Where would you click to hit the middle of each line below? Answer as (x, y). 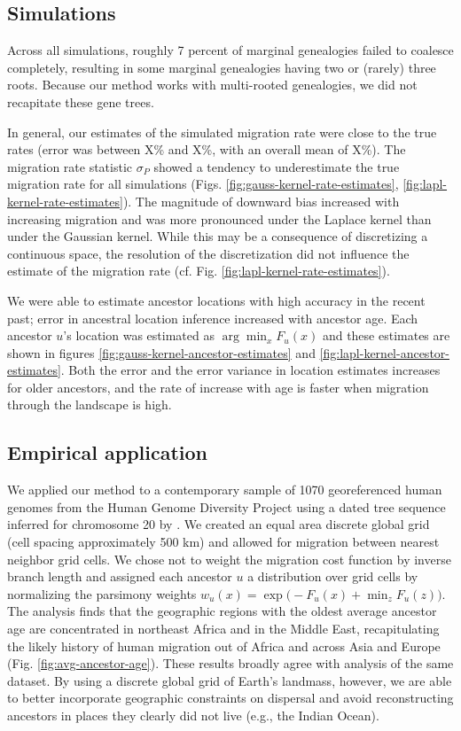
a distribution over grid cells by (333, 576)
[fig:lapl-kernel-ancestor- (384, 352)
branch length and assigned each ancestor (120, 576)
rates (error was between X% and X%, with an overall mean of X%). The (207, 149)
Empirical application (108, 452)
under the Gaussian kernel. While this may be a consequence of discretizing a (218, 236)
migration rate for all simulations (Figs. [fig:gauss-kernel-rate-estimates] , (203, 184)
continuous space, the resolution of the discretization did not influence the (208, 253)
